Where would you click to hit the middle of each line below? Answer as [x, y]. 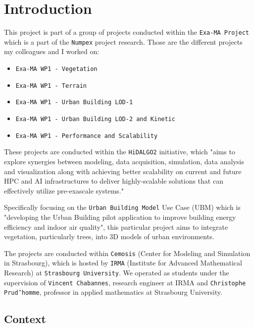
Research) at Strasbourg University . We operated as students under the [117, 273]
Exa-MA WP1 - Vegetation [56, 69]
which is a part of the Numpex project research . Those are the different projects [123, 41]
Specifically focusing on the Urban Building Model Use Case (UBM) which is [122, 207]
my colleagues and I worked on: [52, 51]
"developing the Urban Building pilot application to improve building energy [120, 217]
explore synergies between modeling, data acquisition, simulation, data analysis [124, 161]
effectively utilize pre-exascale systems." [64, 190]
